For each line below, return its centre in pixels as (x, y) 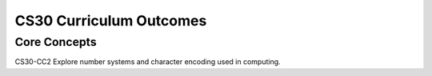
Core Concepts (56, 42)
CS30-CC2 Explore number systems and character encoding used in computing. (148, 62)
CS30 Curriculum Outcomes (111, 21)
